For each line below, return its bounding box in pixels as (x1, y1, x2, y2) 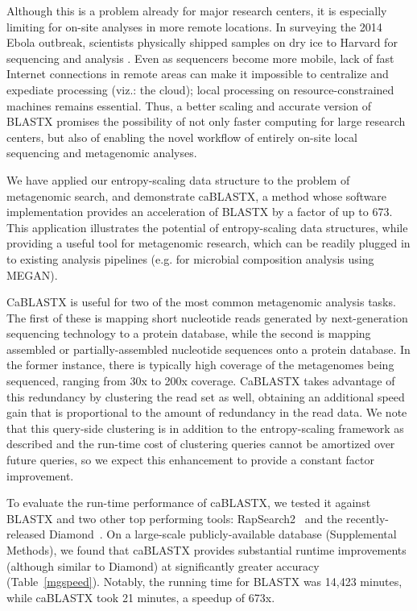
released (6, 526, 46, 542)
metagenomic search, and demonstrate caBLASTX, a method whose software (6, 187, 387, 204)
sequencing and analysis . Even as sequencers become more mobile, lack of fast (6, 49, 394, 66)
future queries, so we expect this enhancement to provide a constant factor (6, 451, 374, 468)
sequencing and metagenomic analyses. (6, 144, 197, 161)
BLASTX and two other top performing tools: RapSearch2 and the (6, 509, 343, 526)
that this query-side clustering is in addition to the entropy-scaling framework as (6, 419, 404, 436)
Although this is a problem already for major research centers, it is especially (6, 2, 387, 19)
